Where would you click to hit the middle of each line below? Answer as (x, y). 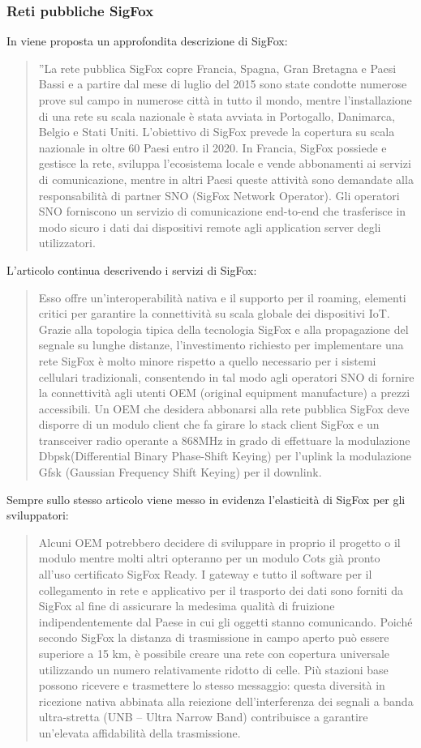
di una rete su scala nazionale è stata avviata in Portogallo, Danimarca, (217, 115)
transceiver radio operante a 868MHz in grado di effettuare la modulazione (224, 440)
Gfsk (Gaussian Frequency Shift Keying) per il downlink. (180, 472)
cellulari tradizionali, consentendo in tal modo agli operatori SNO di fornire (226, 376)
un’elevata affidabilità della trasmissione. (140, 732)
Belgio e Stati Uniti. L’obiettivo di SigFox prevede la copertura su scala (217, 132)
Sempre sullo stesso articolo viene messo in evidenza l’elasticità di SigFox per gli (206, 499)
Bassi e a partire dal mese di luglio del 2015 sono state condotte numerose (223, 84)
